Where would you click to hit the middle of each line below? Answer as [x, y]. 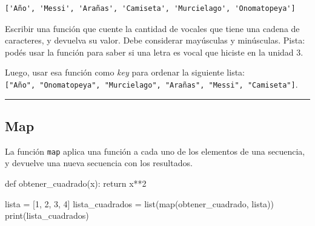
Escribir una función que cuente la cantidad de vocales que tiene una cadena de [152, 28]
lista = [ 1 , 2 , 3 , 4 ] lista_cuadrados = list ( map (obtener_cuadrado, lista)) [140, 203]
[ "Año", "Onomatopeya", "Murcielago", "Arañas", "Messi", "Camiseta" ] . [151, 84]
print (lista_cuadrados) [47, 215]
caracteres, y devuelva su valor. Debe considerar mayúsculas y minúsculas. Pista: [155, 40]
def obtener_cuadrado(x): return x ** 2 [76, 183]
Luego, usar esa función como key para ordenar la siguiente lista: [125, 72]
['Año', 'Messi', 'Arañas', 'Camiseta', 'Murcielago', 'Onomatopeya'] [150, 8]
